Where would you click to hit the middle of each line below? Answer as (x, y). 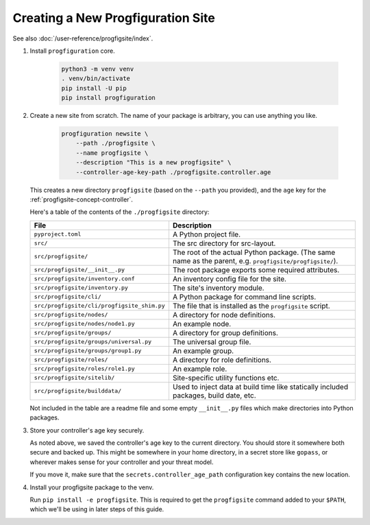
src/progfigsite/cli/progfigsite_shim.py (99, 306)
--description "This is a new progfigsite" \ (153, 162)
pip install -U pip (94, 88)
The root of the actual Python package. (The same (254, 252)
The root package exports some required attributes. (256, 269)
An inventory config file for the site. (230, 279)
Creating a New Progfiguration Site (114, 18)
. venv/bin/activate (96, 78)
